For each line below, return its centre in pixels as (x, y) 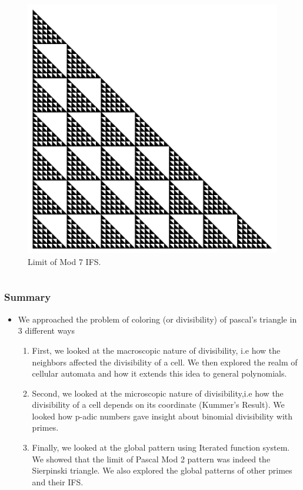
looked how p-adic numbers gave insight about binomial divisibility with (162, 416)
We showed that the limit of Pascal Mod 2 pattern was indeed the (151, 459)
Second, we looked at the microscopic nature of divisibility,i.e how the (158, 393)
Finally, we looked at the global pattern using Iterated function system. (161, 447)
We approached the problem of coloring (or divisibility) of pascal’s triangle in (157, 319)
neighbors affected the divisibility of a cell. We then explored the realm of (165, 362)
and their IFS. (58, 481)
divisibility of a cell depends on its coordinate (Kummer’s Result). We (158, 405)
